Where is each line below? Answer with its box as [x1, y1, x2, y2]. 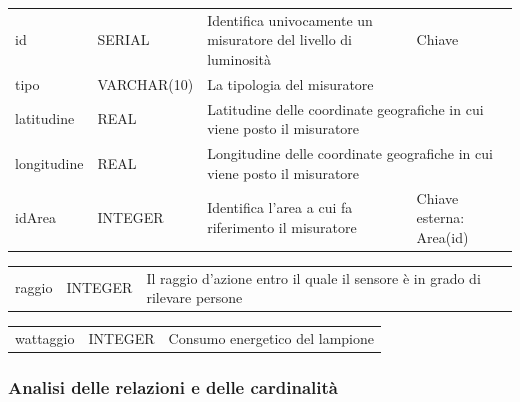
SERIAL [97, 29, 150, 50]
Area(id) [416, 226, 469, 247]
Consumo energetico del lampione [168, 327, 374, 348]
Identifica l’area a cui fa [207, 197, 353, 218]
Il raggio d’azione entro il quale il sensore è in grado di [146, 267, 481, 288]
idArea [15, 207, 56, 228]
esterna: [416, 207, 465, 228]
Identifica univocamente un [207, 9, 373, 30]
